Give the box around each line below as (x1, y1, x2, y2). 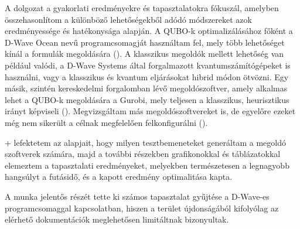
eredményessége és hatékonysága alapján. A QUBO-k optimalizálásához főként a (5, 25, 293, 37)
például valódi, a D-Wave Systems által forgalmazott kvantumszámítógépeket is (5, 59, 291, 71)
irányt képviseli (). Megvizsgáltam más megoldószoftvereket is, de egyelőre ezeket (5, 105, 296, 117)
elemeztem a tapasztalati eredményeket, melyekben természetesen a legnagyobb (5, 159, 289, 171)
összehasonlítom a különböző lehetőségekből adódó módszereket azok (5, 13, 252, 25)
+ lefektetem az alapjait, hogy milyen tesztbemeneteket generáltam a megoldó (5, 136, 286, 148)
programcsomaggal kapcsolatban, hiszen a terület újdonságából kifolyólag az (5, 201, 279, 214)
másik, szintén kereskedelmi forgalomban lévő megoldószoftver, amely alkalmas (5, 82, 288, 94)
